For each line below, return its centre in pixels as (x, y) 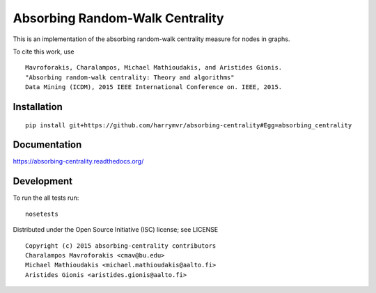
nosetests (42, 214)
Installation (38, 107)
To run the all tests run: (46, 198)
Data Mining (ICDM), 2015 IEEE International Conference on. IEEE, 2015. (154, 87)
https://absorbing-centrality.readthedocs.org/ (78, 161)
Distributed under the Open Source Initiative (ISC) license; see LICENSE (116, 230)
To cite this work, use (44, 52)
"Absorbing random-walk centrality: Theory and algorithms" (130, 77)
